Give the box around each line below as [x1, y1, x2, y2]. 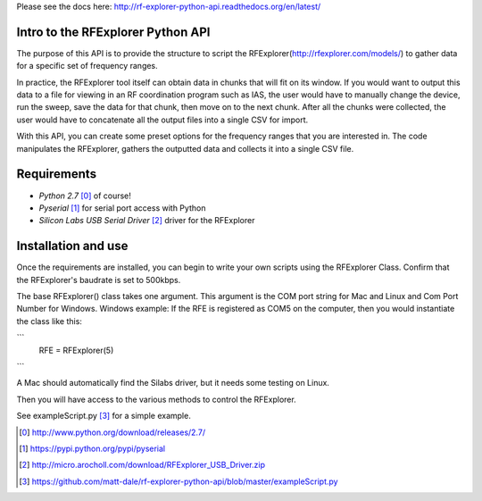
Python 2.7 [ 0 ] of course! [38, 190, 131, 201]
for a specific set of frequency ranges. [16, 61, 158, 71]
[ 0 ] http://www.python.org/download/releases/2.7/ [19, 427, 205, 438]
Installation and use [16, 238, 129, 254]
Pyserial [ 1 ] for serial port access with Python [38, 202, 206, 213]
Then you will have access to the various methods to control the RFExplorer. [16, 394, 296, 405]
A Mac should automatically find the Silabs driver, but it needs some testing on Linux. [16, 378, 330, 388]
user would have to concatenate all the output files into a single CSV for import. [16, 114, 309, 125]
